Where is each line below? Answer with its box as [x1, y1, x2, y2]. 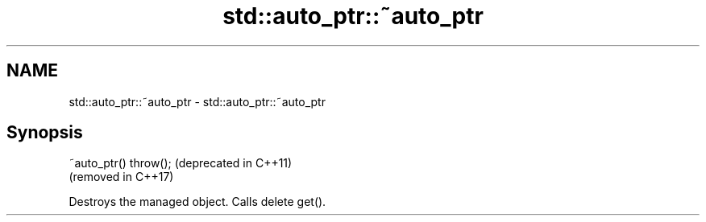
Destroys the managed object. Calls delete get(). [69, 195, 326, 209]
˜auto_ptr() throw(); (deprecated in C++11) [69, 156, 293, 171]
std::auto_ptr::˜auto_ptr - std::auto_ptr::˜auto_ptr [69, 94, 326, 109]
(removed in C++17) [69, 170, 174, 184]
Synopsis [6, 122, 83, 143]
